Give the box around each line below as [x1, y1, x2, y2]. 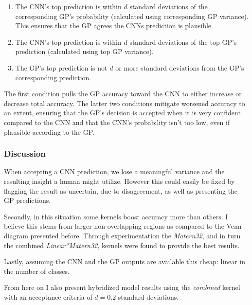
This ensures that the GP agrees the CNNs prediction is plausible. [15, 20, 213, 31]
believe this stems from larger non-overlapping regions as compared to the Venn [4, 221, 242, 231]
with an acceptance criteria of [4, 291, 92, 302]
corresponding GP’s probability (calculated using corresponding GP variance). [15, 11, 249, 21]
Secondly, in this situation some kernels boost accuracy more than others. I [4, 211, 228, 221]
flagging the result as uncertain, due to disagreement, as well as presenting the [4, 185, 238, 196]
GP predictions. [4, 195, 51, 205]
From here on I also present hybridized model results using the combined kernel [4, 282, 240, 292]
